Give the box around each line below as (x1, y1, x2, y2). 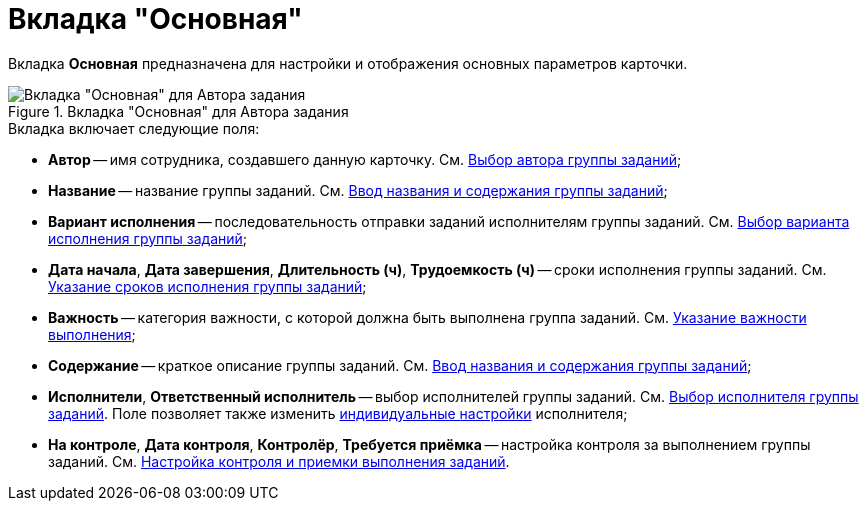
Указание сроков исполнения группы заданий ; (48, 277, 367, 295)
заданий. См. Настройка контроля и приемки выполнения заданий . (48, 452, 510, 470)
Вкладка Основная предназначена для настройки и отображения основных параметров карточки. (8, 54, 688, 72)
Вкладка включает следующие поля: (8, 119, 260, 137)
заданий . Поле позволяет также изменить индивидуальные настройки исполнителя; (48, 404, 628, 422)
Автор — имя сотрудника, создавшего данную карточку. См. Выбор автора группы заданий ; (48, 150, 682, 168)
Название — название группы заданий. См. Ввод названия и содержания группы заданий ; (48, 181, 668, 199)
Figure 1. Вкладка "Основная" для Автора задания (8, 102, 349, 120)
